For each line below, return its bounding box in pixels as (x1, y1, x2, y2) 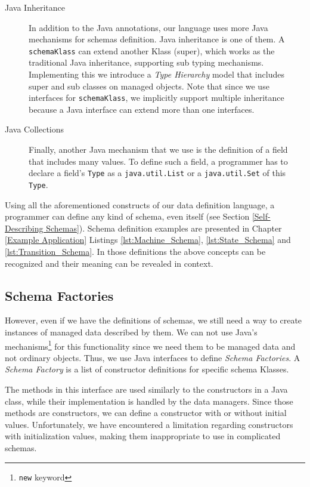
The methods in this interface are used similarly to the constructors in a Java (5, 383, 288, 395)
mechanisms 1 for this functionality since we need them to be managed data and (5, 338, 296, 352)
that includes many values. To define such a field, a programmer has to (29, 155, 288, 167)
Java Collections (5, 123, 64, 135)
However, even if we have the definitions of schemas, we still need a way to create (5, 314, 302, 326)
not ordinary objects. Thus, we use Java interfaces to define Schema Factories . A (5, 351, 300, 363)
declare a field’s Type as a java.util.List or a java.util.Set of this (29, 167, 286, 179)
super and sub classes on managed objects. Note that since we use (29, 79, 269, 92)
